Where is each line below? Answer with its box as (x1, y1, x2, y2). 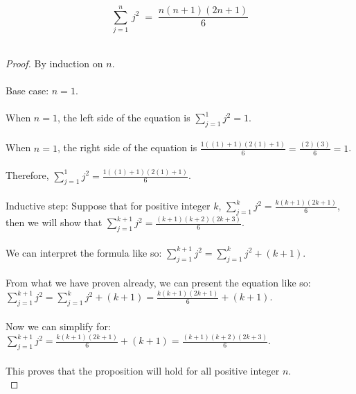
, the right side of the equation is (57, 140, 197, 155)
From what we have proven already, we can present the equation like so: (6, 275, 311, 290)
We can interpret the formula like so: (6, 245, 162, 259)
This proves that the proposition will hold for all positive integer (6, 363, 280, 377)
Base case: (6, 83, 49, 97)
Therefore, (6, 168, 49, 182)
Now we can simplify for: (6, 319, 111, 334)
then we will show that (6, 215, 103, 230)
